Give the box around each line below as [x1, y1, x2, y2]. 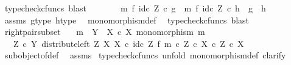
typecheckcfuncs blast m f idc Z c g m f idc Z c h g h [4, 2, 266, 14]
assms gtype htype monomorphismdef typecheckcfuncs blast [4, 13, 250, 26]
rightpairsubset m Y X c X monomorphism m [4, 25, 205, 38]
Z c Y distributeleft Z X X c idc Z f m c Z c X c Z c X [13, 37, 244, 49]
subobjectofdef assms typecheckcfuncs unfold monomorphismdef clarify [4, 49, 286, 61]
